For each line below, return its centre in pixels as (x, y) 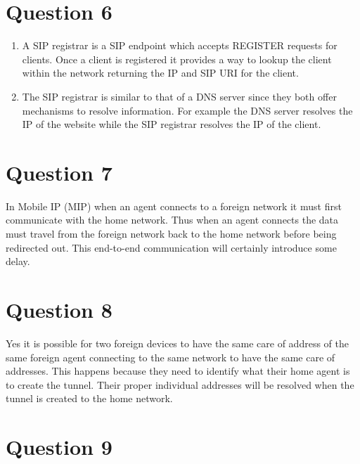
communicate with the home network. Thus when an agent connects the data (172, 220)
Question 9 (59, 447)
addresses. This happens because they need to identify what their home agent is (178, 371)
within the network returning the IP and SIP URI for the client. (160, 73)
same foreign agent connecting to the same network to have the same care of (171, 357)
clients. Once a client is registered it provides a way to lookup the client (177, 59)
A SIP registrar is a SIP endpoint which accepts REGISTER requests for (180, 45)
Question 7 (59, 172)
